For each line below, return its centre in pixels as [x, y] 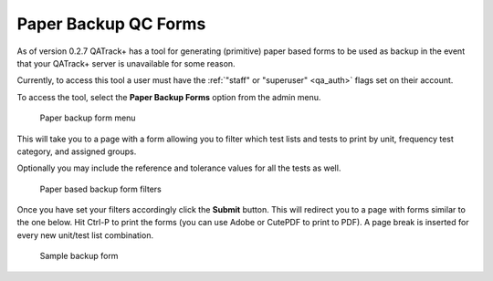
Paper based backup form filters [100, 189]
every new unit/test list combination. [85, 235]
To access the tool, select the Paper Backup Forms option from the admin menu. [169, 97]
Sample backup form [79, 256]
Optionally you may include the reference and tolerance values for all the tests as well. [179, 168]
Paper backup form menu [88, 118]
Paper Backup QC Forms [111, 24]
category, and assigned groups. [77, 151]
